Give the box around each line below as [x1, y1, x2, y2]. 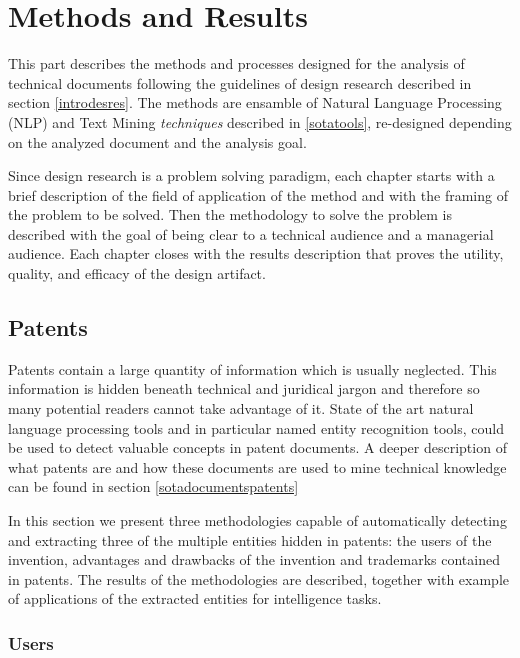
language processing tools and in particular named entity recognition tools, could [8, 417, 504, 438]
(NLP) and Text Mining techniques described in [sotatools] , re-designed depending [8, 111, 512, 132]
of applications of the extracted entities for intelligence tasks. [8, 588, 382, 609]
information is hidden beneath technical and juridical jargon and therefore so [8, 378, 480, 399]
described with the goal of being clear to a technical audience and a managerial [8, 223, 494, 244]
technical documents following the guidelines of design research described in [8, 72, 472, 93]
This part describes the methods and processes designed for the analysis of [8, 53, 465, 74]
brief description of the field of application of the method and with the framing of [8, 184, 508, 205]
